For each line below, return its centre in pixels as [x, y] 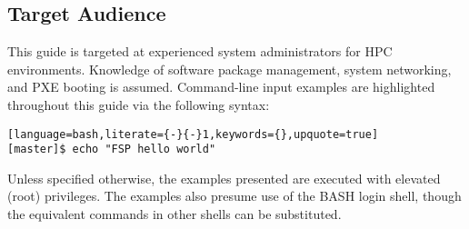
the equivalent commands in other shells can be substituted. [175, 214]
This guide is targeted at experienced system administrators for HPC [200, 51]
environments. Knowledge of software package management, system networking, [230, 69]
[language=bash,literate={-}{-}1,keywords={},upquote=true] [193, 134]
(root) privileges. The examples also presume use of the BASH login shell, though [234, 196]
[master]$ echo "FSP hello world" [112, 149]
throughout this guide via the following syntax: [139, 104]
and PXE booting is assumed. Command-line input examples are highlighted [221, 87]
